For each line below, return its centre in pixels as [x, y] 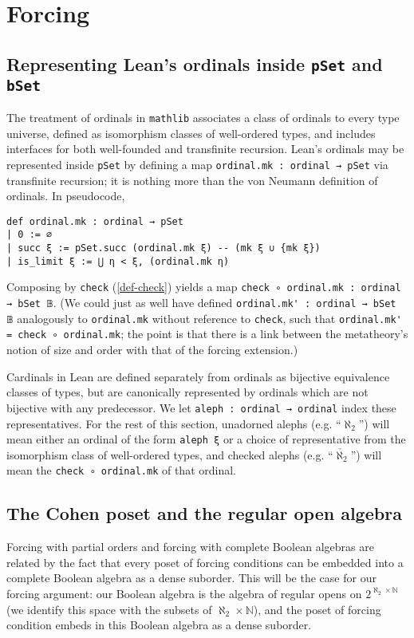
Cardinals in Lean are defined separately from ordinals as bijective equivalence [198, 376]
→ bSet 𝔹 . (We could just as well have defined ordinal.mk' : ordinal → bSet [201, 303]
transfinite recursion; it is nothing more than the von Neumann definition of [192, 180]
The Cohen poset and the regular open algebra [204, 513]
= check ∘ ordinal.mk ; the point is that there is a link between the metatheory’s [207, 334]
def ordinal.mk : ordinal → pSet [95, 221]
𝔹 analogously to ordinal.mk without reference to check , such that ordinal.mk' [204, 318]
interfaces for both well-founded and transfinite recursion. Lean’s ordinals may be [205, 149]
